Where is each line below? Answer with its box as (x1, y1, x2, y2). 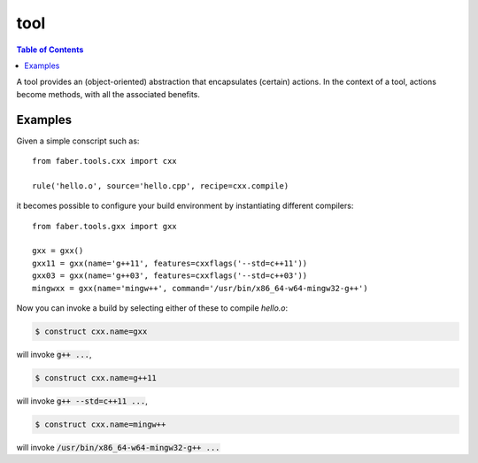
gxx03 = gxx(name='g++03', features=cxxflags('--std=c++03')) (32, 271, 308, 281)
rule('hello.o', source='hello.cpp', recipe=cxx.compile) (32, 181, 289, 190)
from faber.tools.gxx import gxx (32, 221, 177, 231)
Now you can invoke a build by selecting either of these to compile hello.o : (16, 302, 289, 313)
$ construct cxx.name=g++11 (35, 373, 157, 382)
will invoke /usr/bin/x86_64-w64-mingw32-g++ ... (16, 442, 220, 452)
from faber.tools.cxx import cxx (32, 156, 177, 166)
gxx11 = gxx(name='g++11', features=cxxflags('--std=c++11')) (32, 258, 308, 268)
